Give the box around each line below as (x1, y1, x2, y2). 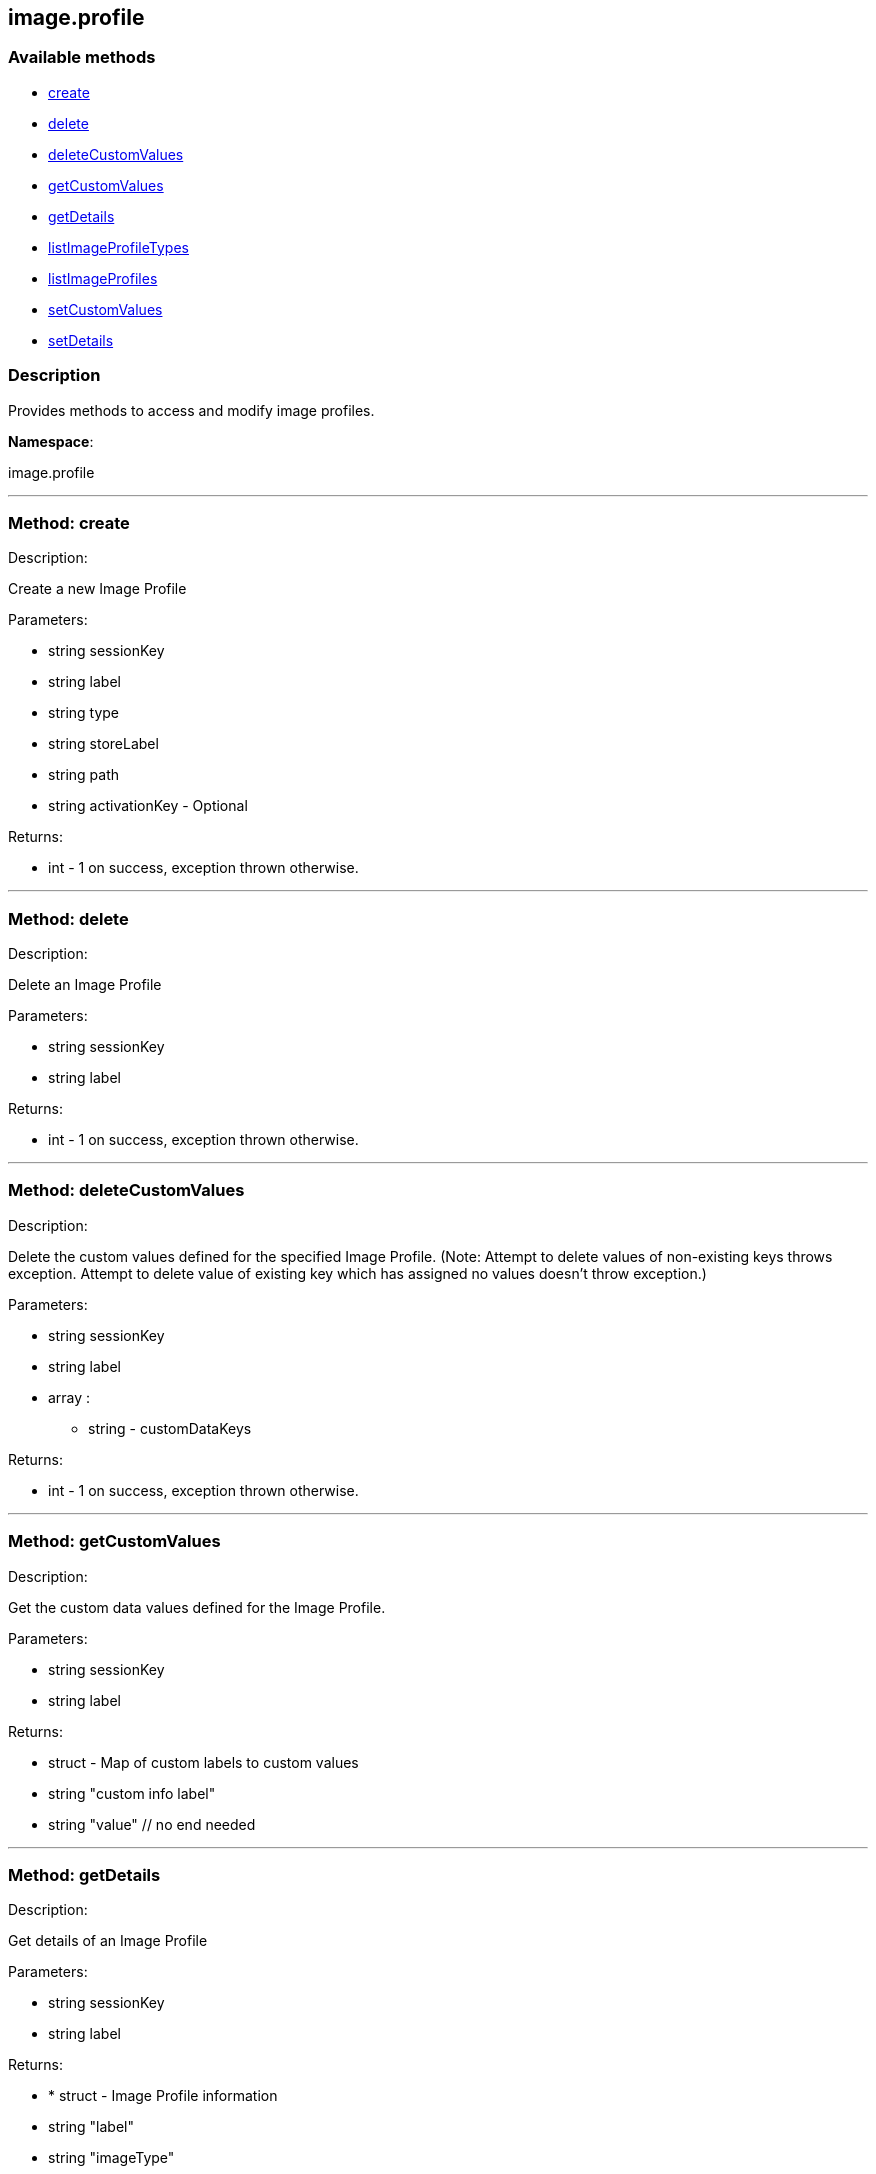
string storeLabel (48, 735, 159, 753)
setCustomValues (48, 300, 163, 318)
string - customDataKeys (88, 1419, 252, 1437)
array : (48, 1388, 91, 1406)
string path (48, 766, 119, 784)
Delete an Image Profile (8, 976, 162, 994)
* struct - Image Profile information (48, 2087, 278, 2105)
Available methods (8, 47, 156, 68)
